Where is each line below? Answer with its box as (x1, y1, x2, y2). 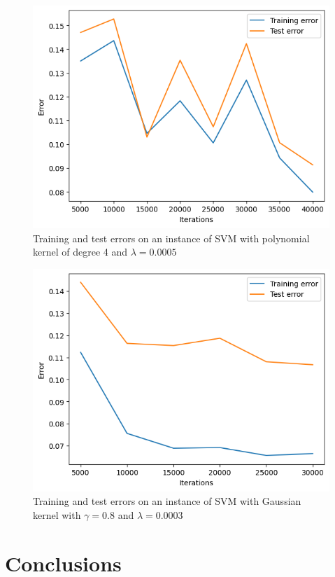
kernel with (33, 507, 81, 522)
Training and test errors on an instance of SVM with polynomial (33, 230, 310, 245)
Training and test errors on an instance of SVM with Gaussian (33, 494, 301, 508)
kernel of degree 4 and (33, 244, 128, 259)
